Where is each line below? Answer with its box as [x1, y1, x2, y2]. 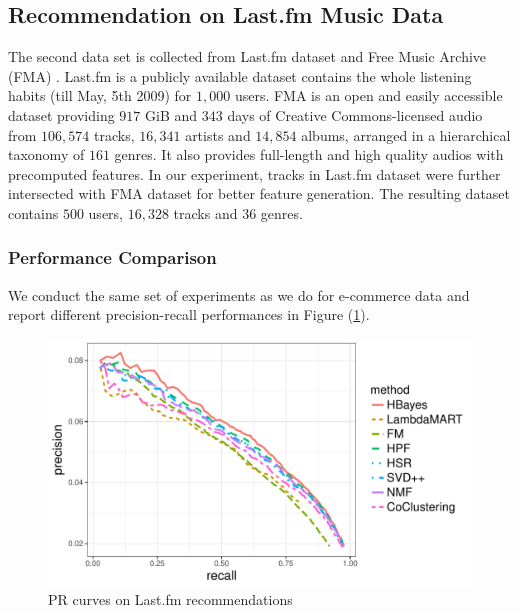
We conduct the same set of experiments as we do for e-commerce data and [8, 284, 470, 305]
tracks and [173, 202, 238, 223]
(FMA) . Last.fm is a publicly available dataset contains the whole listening [8, 65, 472, 86]
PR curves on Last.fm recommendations [48, 588, 293, 609]
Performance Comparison [8, 245, 217, 270]
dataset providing [8, 104, 115, 125]
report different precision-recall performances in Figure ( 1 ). [8, 304, 370, 325]
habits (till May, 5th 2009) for [8, 85, 192, 106]
